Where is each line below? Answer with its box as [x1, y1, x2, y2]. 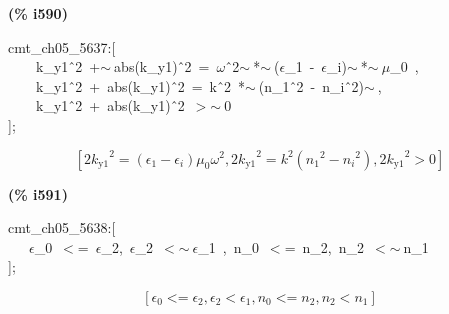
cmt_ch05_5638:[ [8, 217, 116, 238]
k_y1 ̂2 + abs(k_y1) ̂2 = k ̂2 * [35, 75, 245, 96]
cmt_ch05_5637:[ [8, 36, 116, 57]
